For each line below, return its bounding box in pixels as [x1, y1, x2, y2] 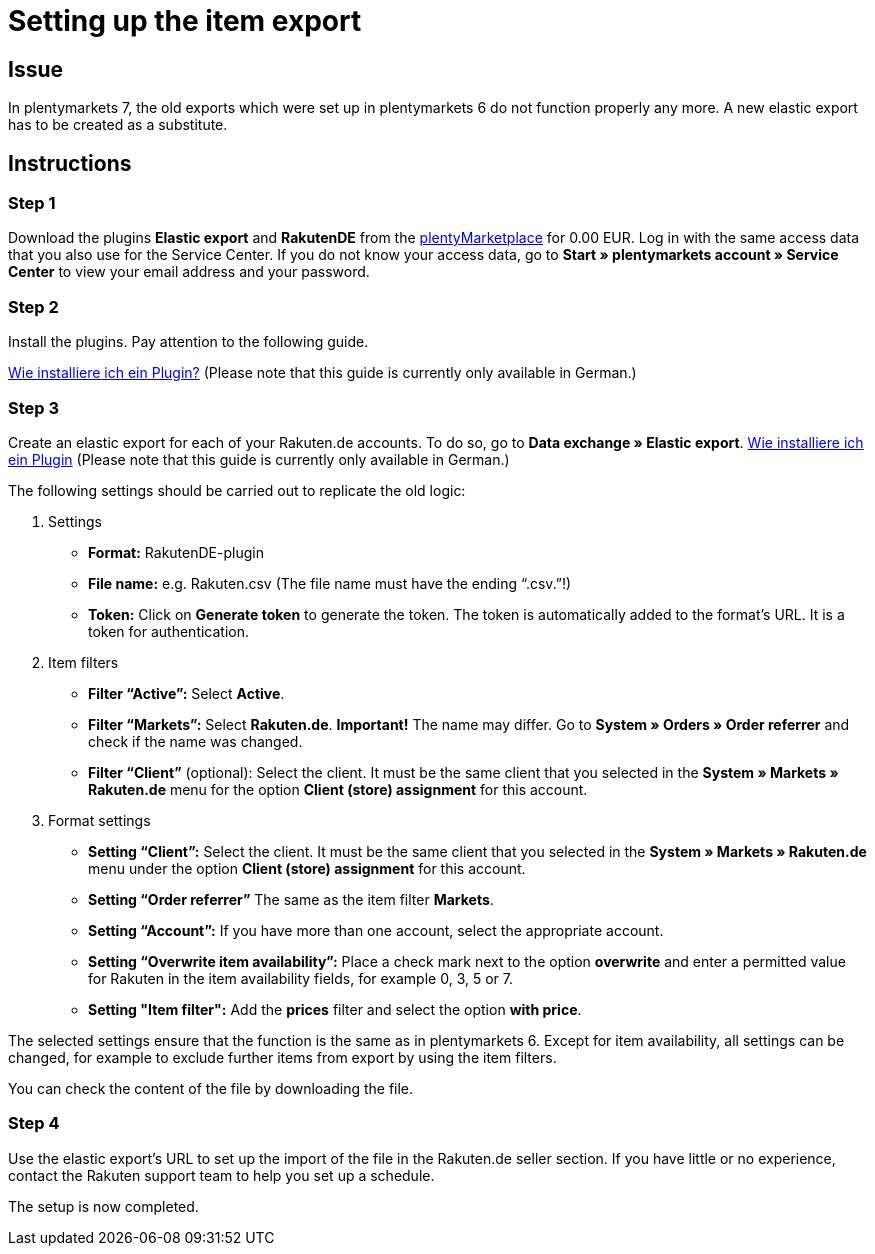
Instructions [8, 150, 132, 176]
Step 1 [8, 193, 56, 214]
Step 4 [8, 1113, 60, 1134]
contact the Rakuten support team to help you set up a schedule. [8, 1166, 435, 1184]
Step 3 [8, 397, 60, 418]
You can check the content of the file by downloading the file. [8, 1079, 414, 1097]
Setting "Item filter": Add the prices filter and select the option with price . [88, 1000, 582, 1018]
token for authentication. [88, 622, 250, 640]
